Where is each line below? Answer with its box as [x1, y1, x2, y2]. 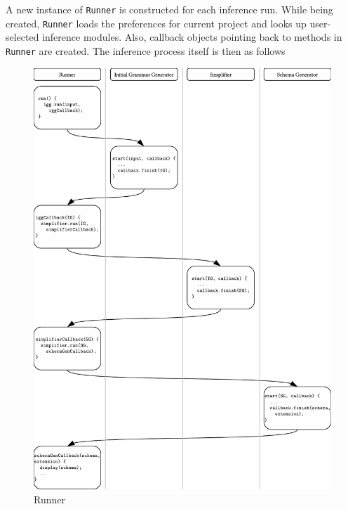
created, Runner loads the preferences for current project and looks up [6, 15, 307, 30]
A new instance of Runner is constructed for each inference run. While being [6, 2, 333, 16]
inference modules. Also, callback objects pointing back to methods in [42, 30, 342, 44]
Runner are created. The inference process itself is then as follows [6, 43, 286, 58]
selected [6, 30, 39, 44]
